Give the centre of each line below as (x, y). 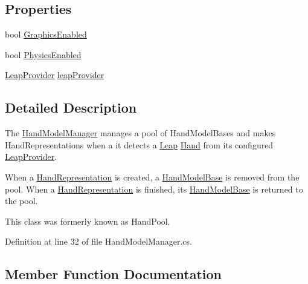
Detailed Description (71, 107)
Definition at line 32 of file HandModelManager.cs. (98, 241)
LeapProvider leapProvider (55, 75)
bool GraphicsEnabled (46, 34)
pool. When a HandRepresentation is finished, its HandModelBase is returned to (154, 189)
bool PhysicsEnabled (43, 54)
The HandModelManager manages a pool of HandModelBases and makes (140, 133)
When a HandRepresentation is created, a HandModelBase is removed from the (152, 177)
